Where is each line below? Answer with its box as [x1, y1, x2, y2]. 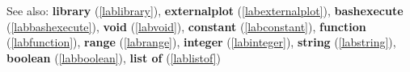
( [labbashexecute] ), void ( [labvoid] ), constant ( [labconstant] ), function [6, 18, 366, 34]
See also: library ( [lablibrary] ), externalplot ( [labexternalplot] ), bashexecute [6, 2, 404, 18]
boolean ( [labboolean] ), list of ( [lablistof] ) [6, 49, 221, 66]
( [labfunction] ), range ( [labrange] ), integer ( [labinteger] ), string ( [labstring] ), [6, 34, 396, 50]
